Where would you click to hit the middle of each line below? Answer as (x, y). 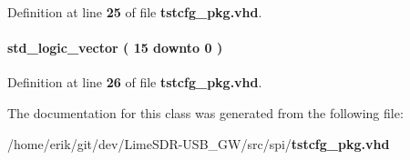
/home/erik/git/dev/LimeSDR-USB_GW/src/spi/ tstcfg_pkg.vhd (199, 143)
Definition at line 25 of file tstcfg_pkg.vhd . (135, 12)
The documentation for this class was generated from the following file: (205, 112)
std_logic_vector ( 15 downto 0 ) (115, 48)
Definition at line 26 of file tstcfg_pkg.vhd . (135, 82)
